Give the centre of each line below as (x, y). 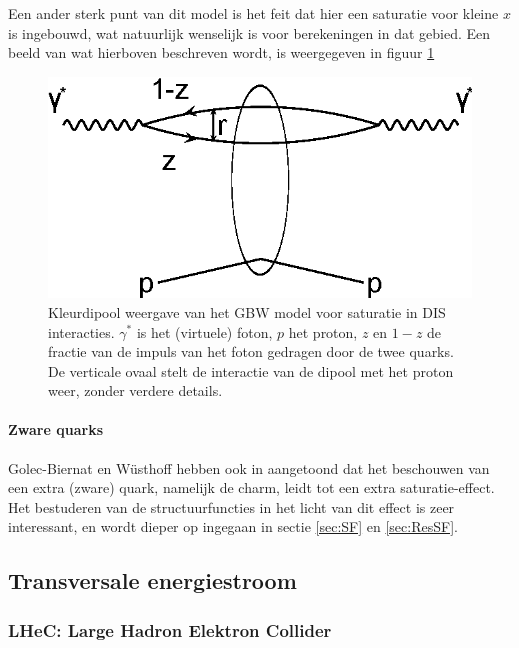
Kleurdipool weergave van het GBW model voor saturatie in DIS (247, 311)
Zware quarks (55, 429)
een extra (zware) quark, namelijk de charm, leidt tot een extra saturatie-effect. (251, 487)
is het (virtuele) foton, (204, 331)
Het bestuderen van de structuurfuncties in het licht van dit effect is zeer (231, 506)
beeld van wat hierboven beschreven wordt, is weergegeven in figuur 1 (221, 52)
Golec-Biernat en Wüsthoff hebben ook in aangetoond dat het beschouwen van (249, 467)
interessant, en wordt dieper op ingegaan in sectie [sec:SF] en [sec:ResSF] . (233, 526)
